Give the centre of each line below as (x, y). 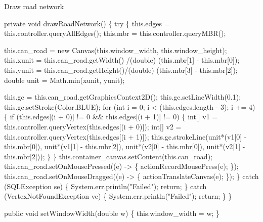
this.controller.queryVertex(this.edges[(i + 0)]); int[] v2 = (93, 126)
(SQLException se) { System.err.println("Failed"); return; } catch (105, 186)
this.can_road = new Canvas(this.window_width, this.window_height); (116, 50)
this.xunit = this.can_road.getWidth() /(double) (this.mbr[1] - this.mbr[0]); (122, 60)
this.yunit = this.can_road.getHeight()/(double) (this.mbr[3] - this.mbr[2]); (121, 70)
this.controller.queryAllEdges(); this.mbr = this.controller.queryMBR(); (115, 33)
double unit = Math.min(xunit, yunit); (64, 80)
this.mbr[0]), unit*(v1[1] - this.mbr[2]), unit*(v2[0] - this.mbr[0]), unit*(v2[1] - (125, 146)
